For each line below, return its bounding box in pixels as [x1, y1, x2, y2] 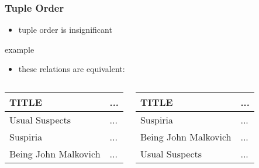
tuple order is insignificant [18, 23, 112, 36]
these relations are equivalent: [18, 63, 125, 75]
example [5, 43, 34, 55]
